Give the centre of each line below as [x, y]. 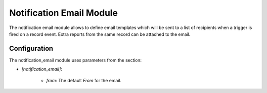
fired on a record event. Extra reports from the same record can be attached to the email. [100, 34]
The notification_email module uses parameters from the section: [75, 60]
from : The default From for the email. [84, 80]
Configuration [31, 48]
